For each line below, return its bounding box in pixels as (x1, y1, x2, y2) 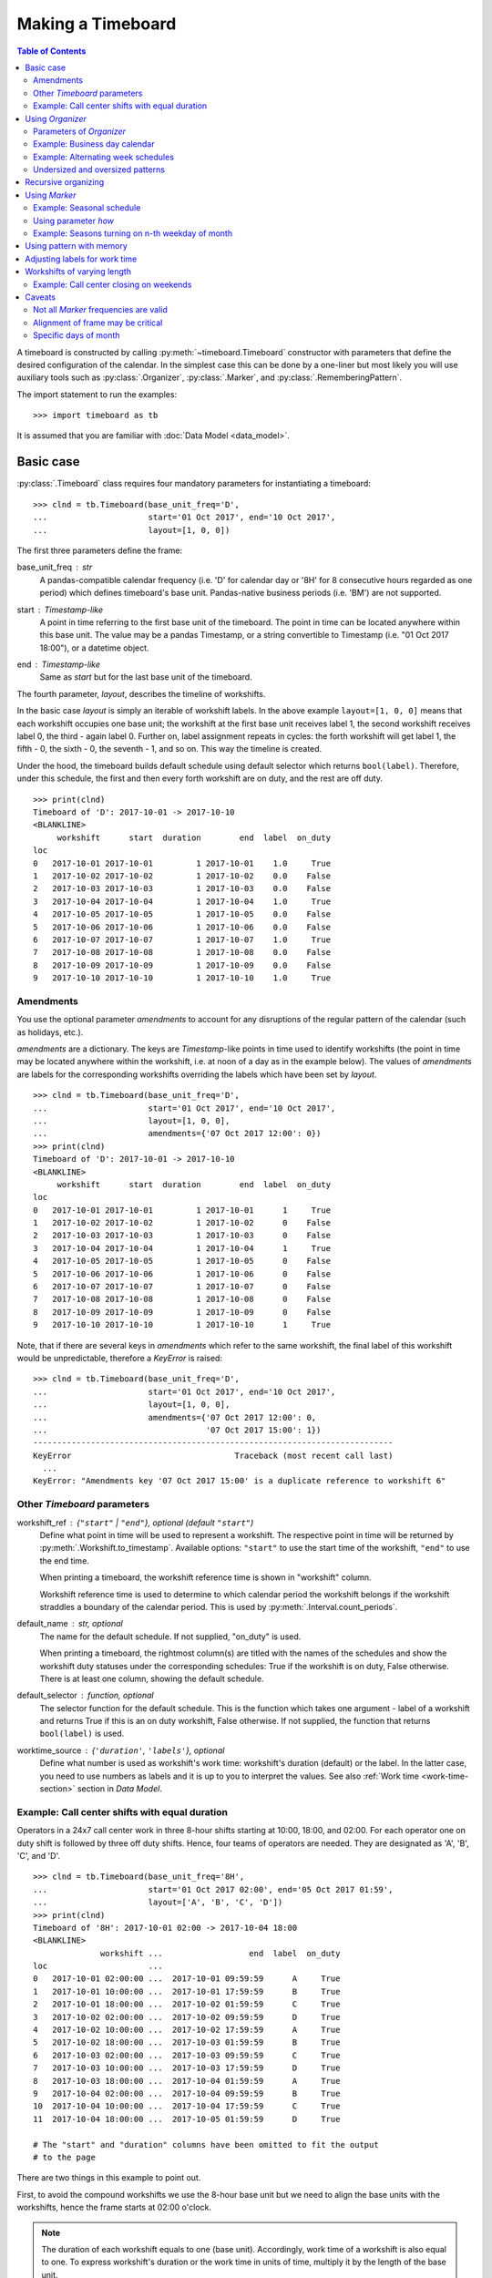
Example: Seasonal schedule (33, 202, 141, 213)
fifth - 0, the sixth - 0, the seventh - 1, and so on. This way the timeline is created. (16, 744, 323, 754)
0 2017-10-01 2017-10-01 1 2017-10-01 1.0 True (33, 857, 332, 868)
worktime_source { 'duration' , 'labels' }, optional (16, 1745, 225, 1756)
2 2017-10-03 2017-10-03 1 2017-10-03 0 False (33, 1230, 332, 1241)
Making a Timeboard (16, 14, 177, 34)
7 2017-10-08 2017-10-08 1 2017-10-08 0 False (33, 1294, 332, 1305)
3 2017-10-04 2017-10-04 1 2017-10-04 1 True (33, 1243, 332, 1253)
